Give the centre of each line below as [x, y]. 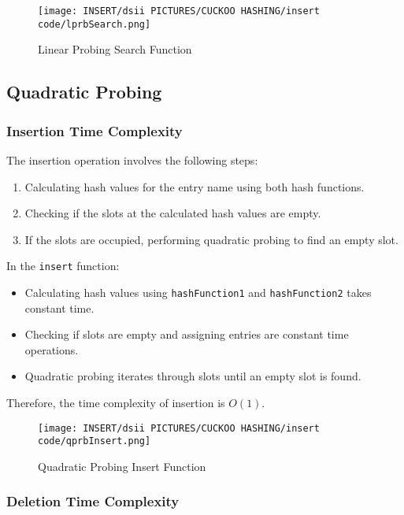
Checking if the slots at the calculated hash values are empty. [173, 213]
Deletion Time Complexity [93, 501]
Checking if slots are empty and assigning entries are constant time [187, 334]
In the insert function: [63, 266]
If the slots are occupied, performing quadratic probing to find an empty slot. [211, 239]
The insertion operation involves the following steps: [132, 159]
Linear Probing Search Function [115, 49]
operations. [52, 349]
